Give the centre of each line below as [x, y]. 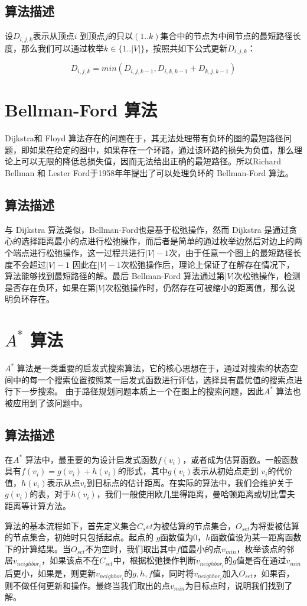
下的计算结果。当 [38, 548]
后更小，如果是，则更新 [50, 573]
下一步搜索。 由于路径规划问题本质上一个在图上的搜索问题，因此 [138, 391]
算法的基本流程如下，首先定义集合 [71, 525]
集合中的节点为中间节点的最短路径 [226, 36]
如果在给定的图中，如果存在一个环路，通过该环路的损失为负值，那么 [161, 149]
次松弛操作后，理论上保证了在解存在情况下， [208, 264]
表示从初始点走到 [225, 471]
